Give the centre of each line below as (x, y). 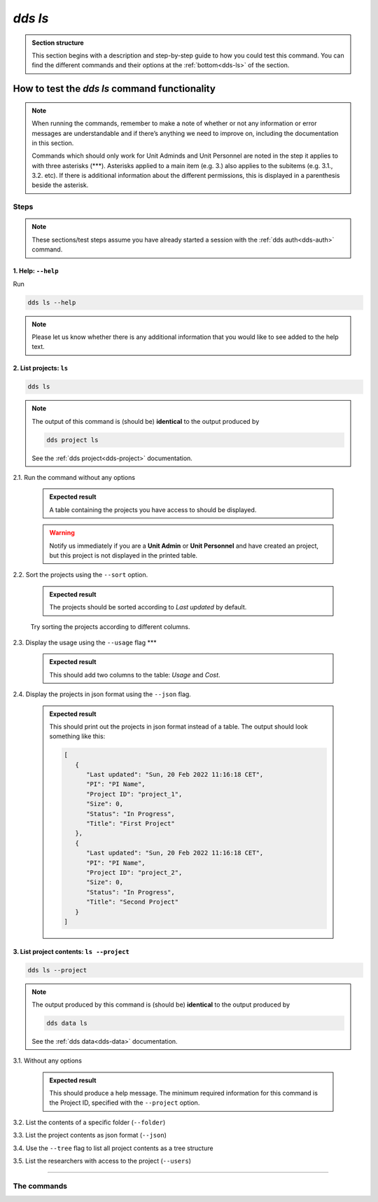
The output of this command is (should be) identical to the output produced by (146, 421)
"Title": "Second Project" (132, 902)
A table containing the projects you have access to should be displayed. (153, 510)
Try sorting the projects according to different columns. (110, 626)
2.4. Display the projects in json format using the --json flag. (102, 694)
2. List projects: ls (41, 368)
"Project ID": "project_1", (134, 794)
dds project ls (72, 440)
